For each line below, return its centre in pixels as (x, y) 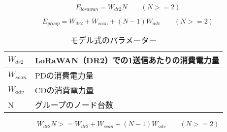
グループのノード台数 (74, 105)
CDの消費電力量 (64, 90)
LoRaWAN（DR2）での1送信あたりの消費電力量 (127, 60)
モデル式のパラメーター (113, 40)
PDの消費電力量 (64, 76)
